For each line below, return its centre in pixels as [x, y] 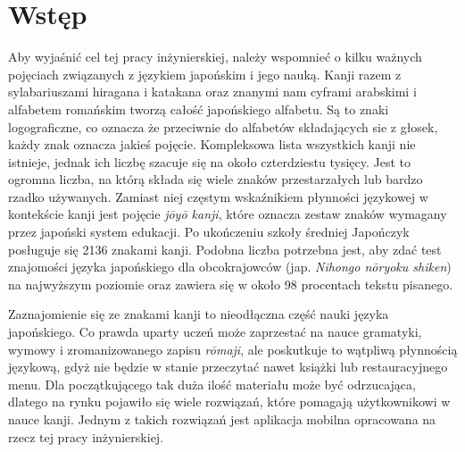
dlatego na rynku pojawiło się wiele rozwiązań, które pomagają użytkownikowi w [229, 402]
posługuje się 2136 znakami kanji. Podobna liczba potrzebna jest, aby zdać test [225, 249]
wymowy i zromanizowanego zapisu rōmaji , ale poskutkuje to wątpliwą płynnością [233, 349]
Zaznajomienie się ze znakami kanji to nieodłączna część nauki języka [199, 314]
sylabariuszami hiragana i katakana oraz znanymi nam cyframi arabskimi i [212, 92]
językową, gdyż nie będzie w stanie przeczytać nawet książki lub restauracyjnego [228, 367]
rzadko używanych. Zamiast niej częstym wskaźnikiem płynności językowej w [218, 196]
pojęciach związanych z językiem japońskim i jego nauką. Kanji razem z [205, 74]
